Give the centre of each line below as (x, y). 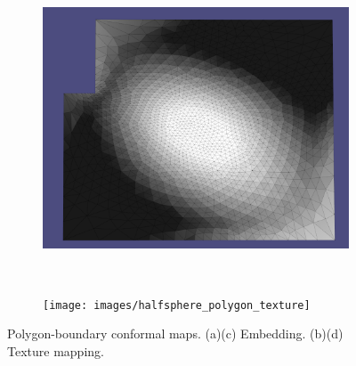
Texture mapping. (56, 350)
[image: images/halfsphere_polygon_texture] (177, 305)
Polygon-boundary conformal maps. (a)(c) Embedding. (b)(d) (175, 333)
